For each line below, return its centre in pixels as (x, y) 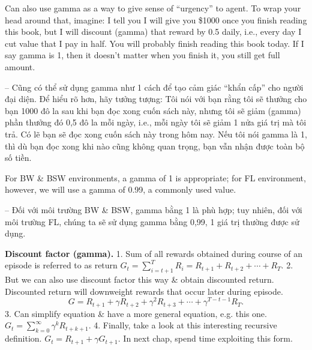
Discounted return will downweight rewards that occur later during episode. (144, 291)
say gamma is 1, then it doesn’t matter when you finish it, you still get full (142, 55)
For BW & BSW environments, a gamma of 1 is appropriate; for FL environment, (155, 177)
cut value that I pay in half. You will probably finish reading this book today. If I (154, 43)
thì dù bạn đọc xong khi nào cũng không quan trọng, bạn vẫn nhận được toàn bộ (155, 146)
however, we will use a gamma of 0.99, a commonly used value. (121, 189)
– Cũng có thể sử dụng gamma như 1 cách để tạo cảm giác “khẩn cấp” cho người (154, 87)
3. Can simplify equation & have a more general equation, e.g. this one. (136, 313)
